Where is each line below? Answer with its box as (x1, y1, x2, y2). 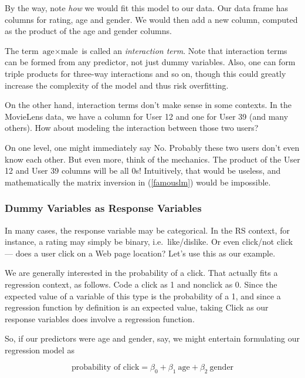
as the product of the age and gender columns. (5, 25, 172, 37)
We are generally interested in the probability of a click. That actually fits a (5, 266, 278, 279)
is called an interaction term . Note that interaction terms (82, 44, 287, 56)
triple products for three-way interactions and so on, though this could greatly (5, 67, 286, 79)
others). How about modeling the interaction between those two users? (5, 122, 259, 134)
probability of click (71, 363, 140, 372)
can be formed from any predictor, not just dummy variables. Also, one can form (5, 56, 296, 68)
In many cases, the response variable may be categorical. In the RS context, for (5, 224, 290, 236)
